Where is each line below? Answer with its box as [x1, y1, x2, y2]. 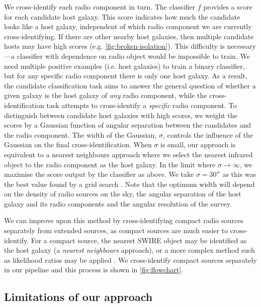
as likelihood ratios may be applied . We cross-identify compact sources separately [4, 254, 257, 265]
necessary [227, 41, 256, 51]
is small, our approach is [160, 139, 236, 150]
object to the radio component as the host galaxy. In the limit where [4, 159, 216, 169]
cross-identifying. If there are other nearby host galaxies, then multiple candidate [4, 31, 254, 41]
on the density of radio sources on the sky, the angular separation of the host [4, 188, 241, 199]
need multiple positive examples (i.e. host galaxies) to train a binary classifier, [4, 60, 245, 71]
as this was [222, 169, 256, 179]
